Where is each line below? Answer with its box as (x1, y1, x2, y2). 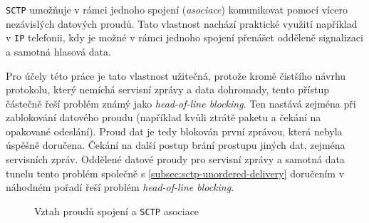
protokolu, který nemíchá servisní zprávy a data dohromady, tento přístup (6, 82, 329, 97)
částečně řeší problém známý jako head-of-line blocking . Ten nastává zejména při (6, 95, 356, 110)
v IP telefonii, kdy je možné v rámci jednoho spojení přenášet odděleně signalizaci (6, 30, 363, 45)
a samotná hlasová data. (6, 43, 111, 58)
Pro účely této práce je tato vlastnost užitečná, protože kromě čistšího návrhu (6, 68, 346, 83)
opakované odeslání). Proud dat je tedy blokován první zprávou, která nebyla (6, 123, 343, 138)
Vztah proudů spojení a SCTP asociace (34, 203, 199, 218)
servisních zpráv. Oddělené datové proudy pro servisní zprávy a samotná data (6, 152, 345, 167)
